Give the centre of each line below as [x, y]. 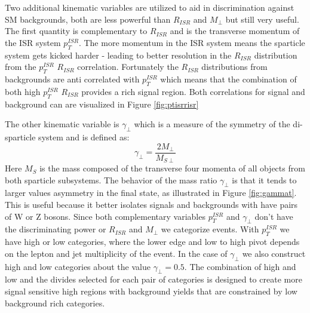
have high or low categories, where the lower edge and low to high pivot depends [152, 242]
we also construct [274, 253]
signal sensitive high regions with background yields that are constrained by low [151, 291]
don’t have [274, 216]
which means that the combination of [228, 79]
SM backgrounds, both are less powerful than [88, 19]
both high [23, 91]
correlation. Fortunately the [128, 67]
